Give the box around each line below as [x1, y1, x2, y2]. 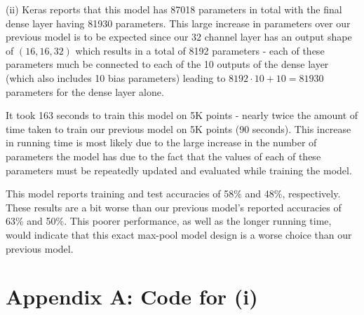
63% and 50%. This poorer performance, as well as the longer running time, [6, 213, 332, 228]
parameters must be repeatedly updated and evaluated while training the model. [6, 162, 352, 177]
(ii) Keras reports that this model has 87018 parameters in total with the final [6, 2, 342, 16]
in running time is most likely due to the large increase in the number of [6, 135, 317, 150]
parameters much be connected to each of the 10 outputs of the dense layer [6, 57, 329, 71]
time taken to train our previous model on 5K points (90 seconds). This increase [6, 121, 351, 136]
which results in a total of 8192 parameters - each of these [75, 43, 325, 57]
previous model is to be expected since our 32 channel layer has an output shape [6, 29, 352, 44]
